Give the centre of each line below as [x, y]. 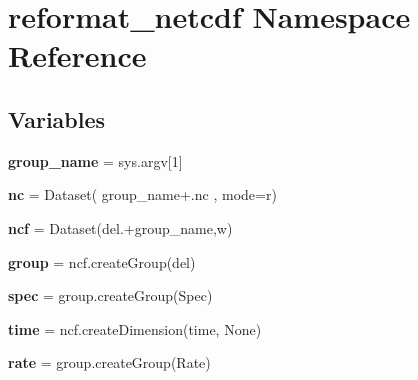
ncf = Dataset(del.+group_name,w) [120, 227]
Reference [77, 55]
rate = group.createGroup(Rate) [109, 362]
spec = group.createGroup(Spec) [110, 295]
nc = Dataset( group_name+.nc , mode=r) [142, 194]
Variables [57, 118]
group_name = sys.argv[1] [95, 160]
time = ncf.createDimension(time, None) [135, 328]
